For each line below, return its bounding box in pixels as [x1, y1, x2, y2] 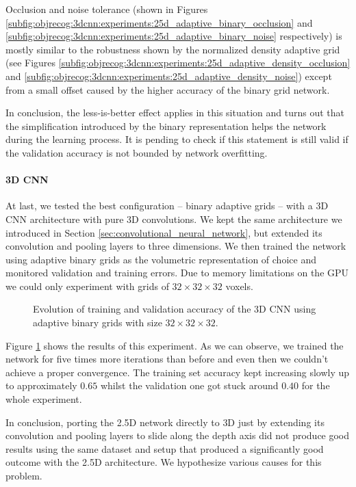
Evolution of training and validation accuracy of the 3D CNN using [33, 302, 316, 316]
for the [301, 378, 330, 393]
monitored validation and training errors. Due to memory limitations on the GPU [5, 265, 349, 280]
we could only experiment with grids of [5, 278, 169, 293]
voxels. [225, 278, 253, 293]
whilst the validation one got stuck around [100, 378, 279, 393]
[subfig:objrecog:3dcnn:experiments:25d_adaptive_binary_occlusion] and [5, 15, 313, 29]
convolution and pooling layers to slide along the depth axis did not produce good [5, 428, 350, 443]
